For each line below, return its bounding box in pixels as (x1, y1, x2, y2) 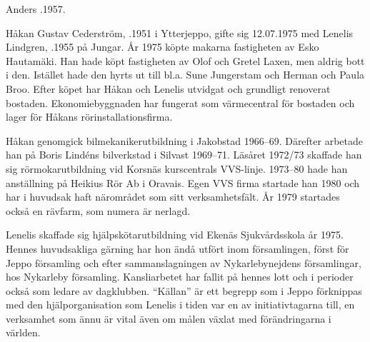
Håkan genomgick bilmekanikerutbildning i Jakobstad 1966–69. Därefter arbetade (6, 133, 364, 148)
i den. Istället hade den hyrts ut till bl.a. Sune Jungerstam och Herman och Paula (6, 67, 365, 82)
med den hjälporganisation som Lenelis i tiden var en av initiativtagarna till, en (6, 297, 355, 312)
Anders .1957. (6, 1, 66, 16)
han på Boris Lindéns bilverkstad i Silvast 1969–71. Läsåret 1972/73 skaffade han (6, 147, 362, 162)
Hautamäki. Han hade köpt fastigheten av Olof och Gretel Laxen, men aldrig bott (6, 53, 365, 68)
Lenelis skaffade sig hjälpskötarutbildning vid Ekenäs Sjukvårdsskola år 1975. (6, 227, 344, 242)
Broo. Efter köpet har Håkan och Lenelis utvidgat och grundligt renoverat (6, 81, 331, 96)
